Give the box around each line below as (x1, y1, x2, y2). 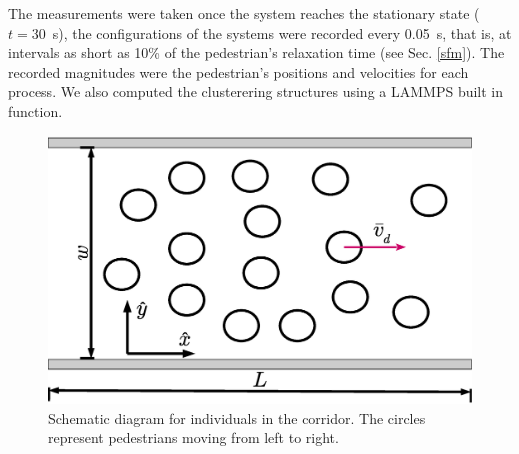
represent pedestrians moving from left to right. (48, 427, 339, 448)
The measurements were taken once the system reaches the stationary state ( (8, 3, 480, 23)
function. (8, 100, 63, 121)
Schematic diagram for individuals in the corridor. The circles (48, 407, 426, 428)
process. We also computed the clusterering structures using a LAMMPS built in (8, 81, 504, 102)
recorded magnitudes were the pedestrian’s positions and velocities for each (8, 61, 469, 82)
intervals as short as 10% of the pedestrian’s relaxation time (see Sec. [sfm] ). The (8, 42, 505, 63)
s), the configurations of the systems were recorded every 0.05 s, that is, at (52, 22, 512, 43)
